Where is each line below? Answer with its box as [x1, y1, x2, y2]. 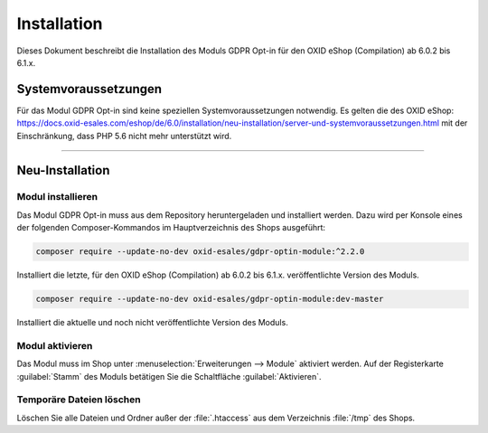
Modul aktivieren [16, 339, 93, 352]
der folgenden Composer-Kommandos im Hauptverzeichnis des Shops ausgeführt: [16, 222, 325, 233]
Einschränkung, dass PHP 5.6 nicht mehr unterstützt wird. [16, 130, 232, 141]
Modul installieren [16, 191, 99, 203]
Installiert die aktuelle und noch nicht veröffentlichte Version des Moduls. [16, 317, 288, 328]
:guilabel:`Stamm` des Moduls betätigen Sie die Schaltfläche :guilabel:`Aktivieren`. [16, 371, 322, 381]
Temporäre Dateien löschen [16, 393, 141, 406]
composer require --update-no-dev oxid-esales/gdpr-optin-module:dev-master [35, 294, 384, 305]
